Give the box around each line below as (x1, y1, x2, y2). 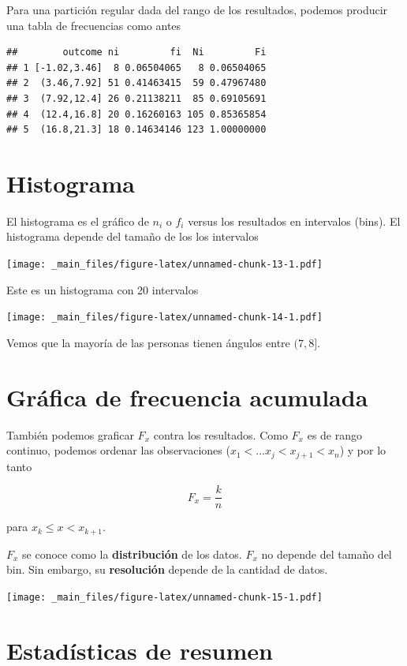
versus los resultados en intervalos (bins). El (188, 212, 401, 229)
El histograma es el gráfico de (6, 212, 149, 229)
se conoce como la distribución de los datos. (22, 545, 242, 562)
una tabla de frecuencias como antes (6, 17, 181, 33)
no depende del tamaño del (261, 545, 392, 562)
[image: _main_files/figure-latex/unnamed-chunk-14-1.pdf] (6, 312, 323, 324)
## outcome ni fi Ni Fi (6, 47, 267, 58)
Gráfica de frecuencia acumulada (6, 380, 368, 413)
